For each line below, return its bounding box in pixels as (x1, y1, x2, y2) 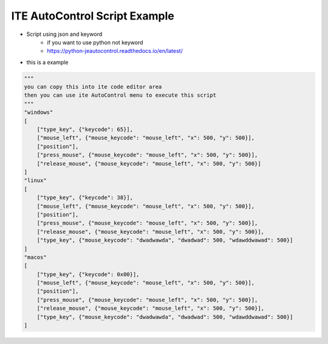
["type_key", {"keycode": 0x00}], (36, 271, 140, 278)
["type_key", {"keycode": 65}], (36, 126, 134, 133)
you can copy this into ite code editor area (24, 83, 162, 91)
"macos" (24, 253, 47, 261)
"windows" (24, 109, 53, 116)
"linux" (24, 177, 47, 184)
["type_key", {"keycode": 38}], (36, 194, 134, 201)
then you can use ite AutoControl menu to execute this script (24, 92, 217, 99)
